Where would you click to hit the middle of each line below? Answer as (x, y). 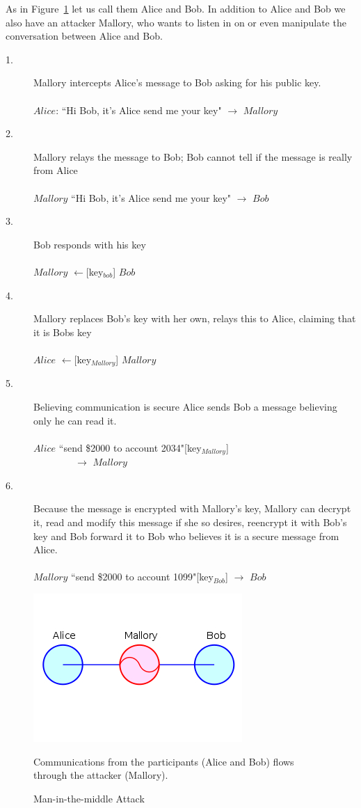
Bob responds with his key (90, 244)
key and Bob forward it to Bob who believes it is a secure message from (186, 536)
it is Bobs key (63, 332)
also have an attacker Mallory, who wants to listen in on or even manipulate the (176, 22)
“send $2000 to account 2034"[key (130, 447)
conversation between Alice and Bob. (84, 36)
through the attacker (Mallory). (101, 775)
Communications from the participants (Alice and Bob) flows (164, 761)
